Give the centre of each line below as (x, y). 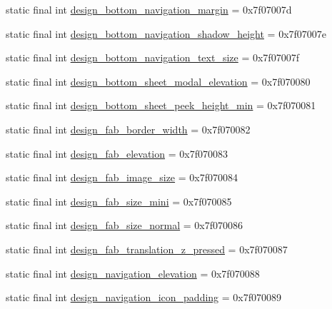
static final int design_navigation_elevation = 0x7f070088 (133, 273)
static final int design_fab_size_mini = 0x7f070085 (119, 201)
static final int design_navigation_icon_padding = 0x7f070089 (144, 297)
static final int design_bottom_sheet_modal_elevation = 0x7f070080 (158, 81)
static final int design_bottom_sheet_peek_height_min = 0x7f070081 (161, 105)
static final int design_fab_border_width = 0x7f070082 (128, 129)
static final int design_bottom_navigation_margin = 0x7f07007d (149, 9)
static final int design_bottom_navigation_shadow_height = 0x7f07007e (166, 33)
